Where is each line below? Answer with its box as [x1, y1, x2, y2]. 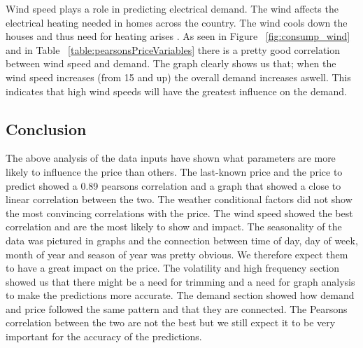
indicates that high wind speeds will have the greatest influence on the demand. [6, 83, 348, 98]
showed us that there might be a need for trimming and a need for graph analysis [6, 274, 355, 288]
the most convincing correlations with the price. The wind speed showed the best [6, 205, 353, 220]
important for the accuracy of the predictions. [6, 329, 202, 344]
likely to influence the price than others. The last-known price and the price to [6, 164, 343, 179]
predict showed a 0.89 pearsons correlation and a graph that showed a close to [6, 178, 341, 193]
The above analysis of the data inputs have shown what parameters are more [6, 151, 336, 165]
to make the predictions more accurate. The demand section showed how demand [6, 288, 355, 302]
